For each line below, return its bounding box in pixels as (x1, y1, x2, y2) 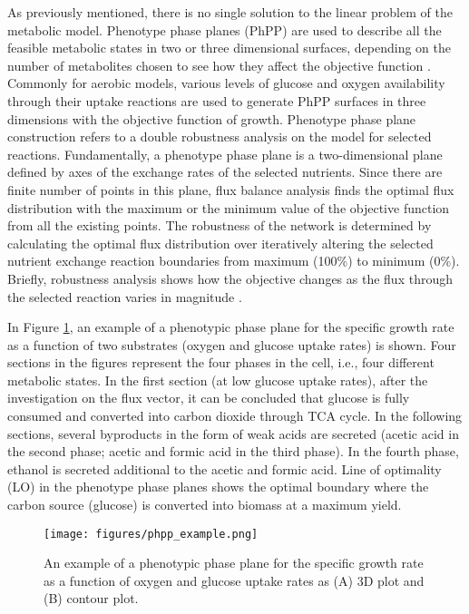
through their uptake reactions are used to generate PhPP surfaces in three (7, 91, 426, 110)
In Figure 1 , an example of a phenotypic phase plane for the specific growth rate (7, 317, 454, 336)
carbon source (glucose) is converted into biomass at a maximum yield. (7, 495, 402, 514)
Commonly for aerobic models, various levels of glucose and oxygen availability (7, 73, 445, 93)
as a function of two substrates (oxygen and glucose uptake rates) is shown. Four (7, 335, 456, 354)
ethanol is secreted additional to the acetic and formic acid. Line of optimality (7, 459, 442, 478)
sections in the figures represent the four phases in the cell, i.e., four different (7, 353, 435, 372)
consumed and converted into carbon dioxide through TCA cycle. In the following (7, 406, 463, 425)
